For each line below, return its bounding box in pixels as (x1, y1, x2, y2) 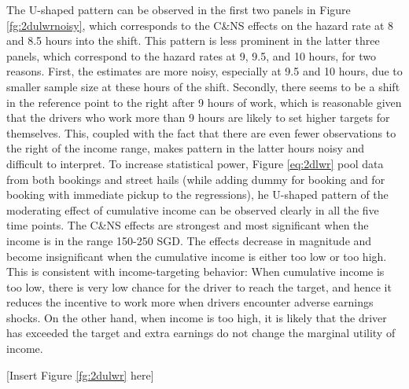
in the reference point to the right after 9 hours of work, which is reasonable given (6, 94, 402, 110)
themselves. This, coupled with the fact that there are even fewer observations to (6, 124, 396, 141)
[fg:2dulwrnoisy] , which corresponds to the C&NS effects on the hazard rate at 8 (6, 17, 394, 33)
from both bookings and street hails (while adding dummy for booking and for (6, 171, 385, 187)
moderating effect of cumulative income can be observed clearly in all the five (6, 201, 379, 218)
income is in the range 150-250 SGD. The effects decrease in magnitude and (6, 232, 372, 248)
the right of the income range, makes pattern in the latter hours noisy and (6, 140, 365, 156)
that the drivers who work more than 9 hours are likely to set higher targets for (6, 109, 390, 126)
